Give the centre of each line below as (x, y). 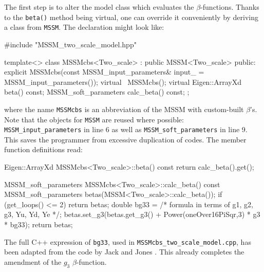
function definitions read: (43, 149)
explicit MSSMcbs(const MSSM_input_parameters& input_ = (104, 72)
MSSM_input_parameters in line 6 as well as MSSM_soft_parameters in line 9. (126, 129)
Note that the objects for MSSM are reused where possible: (94, 119)
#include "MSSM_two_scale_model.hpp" (70, 44)
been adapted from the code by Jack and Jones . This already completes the (124, 252)
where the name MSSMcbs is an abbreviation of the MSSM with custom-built (124, 109)
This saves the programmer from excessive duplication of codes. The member (125, 139)
